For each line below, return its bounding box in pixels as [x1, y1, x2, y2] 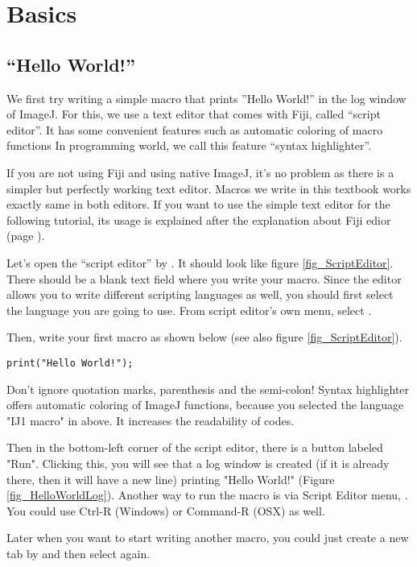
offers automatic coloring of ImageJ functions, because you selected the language [6, 396, 404, 413]
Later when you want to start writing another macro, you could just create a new [6, 529, 409, 546]
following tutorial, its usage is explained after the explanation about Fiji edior [6, 211, 391, 228]
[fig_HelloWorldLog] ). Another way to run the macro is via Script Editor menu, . [6, 486, 408, 503]
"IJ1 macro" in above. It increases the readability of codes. [6, 412, 295, 428]
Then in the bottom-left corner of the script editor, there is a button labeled [6, 439, 383, 456]
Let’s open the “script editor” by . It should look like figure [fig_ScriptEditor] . [6, 254, 394, 271]
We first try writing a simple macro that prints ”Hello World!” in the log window [6, 89, 407, 106]
